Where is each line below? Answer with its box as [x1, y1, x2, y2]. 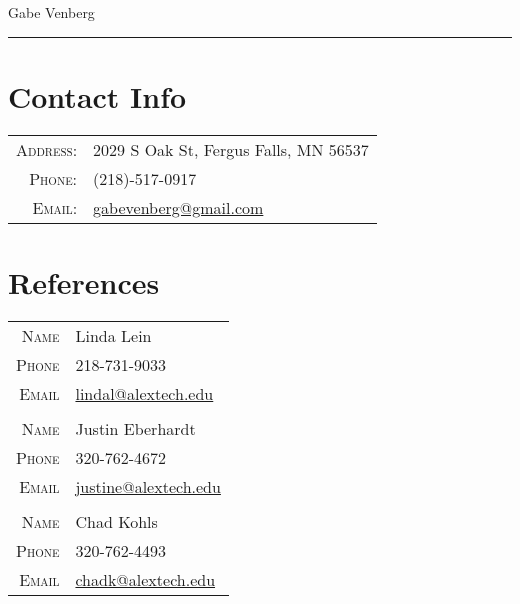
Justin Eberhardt [75, 416, 196, 440]
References [8, 261, 160, 302]
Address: [16, 137, 78, 161]
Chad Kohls [75, 509, 158, 533]
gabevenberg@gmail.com [93, 195, 264, 219]
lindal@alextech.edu [75, 381, 214, 405]
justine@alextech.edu [75, 474, 221, 498]
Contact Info [8, 75, 187, 116]
